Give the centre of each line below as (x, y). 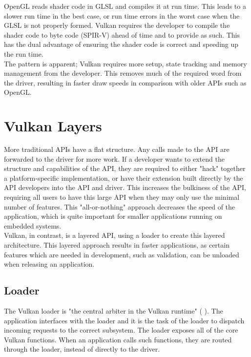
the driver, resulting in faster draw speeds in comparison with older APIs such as (125, 82)
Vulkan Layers (53, 126)
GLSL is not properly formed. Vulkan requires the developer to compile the (117, 25)
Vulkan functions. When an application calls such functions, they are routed (118, 339)
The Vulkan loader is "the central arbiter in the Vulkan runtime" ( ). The (114, 310)
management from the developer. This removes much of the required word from (123, 73)
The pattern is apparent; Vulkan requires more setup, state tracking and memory (125, 63)
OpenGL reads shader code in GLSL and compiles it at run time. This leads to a (125, 6)
